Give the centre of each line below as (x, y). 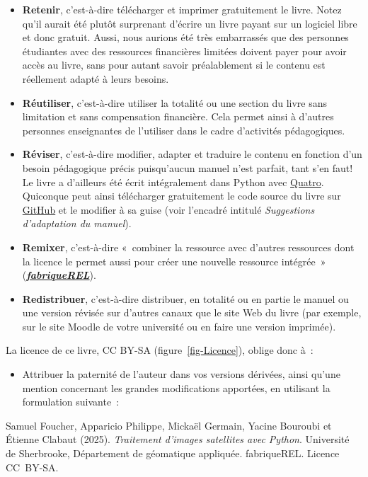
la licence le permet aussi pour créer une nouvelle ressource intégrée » (174, 261)
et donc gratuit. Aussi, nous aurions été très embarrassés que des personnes (185, 37)
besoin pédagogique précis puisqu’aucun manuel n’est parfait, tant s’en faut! (188, 167)
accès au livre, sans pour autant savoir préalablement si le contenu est (174, 65)
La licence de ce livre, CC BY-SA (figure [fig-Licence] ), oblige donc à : (160, 350)
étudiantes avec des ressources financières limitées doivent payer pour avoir (184, 51)
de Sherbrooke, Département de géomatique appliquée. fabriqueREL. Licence (173, 453)
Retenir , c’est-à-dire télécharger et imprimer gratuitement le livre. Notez (182, 9)
